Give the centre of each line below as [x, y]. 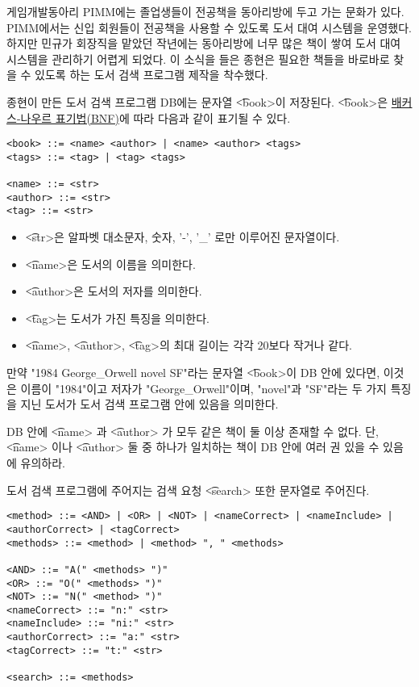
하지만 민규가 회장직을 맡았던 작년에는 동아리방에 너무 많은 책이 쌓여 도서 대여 [204, 43]
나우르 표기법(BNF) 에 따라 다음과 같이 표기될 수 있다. [156, 117]
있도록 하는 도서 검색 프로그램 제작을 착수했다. [151, 75]
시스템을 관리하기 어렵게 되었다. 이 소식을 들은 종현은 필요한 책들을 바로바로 [198, 59]
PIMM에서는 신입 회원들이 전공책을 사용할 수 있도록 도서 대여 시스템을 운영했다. [209, 27]
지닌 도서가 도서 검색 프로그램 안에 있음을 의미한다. [149, 404]
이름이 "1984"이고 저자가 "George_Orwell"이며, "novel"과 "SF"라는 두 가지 [203, 388]
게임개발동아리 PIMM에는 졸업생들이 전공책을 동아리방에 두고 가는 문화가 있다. [205, 11]
